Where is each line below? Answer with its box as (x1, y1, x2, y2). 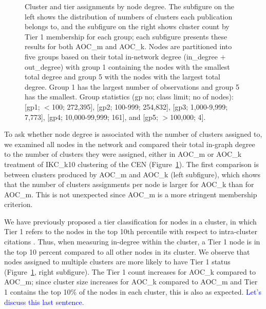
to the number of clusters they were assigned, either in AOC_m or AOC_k (4, 149, 242, 159)
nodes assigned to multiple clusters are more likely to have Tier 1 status (4, 256, 231, 267)
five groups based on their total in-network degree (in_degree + (25, 51, 226, 61)
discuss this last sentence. (4, 296, 84, 307)
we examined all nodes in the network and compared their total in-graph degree (4, 138, 255, 149)
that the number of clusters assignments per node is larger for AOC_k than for (4, 179, 254, 190)
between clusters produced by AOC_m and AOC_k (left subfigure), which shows (4, 169, 261, 179)
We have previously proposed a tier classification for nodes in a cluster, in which (4, 216, 257, 226)
